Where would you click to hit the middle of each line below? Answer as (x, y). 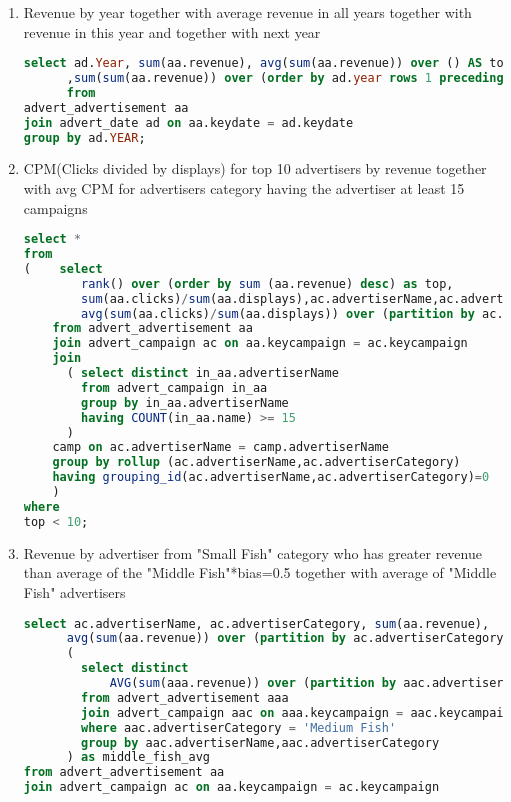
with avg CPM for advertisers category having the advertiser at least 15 (244, 188)
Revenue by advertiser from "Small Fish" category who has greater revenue (252, 552)
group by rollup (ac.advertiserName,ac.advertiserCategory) (256, 462)
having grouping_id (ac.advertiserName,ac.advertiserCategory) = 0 (271, 477)
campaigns (55, 207)
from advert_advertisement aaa (185, 697)
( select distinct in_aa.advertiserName (202, 373)
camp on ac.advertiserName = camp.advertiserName (220, 447)
